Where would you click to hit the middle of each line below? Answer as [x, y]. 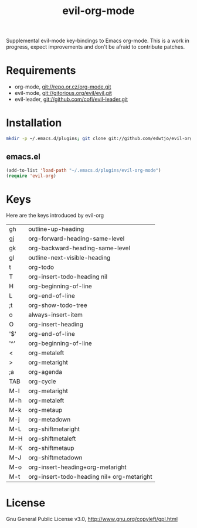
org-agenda [45, 372]
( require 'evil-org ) [31, 176]
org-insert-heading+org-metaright [78, 467]
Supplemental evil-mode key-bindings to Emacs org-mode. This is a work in [98, 41]
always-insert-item [56, 315]
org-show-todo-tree [58, 305]
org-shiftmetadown [55, 458]
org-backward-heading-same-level [79, 248]
